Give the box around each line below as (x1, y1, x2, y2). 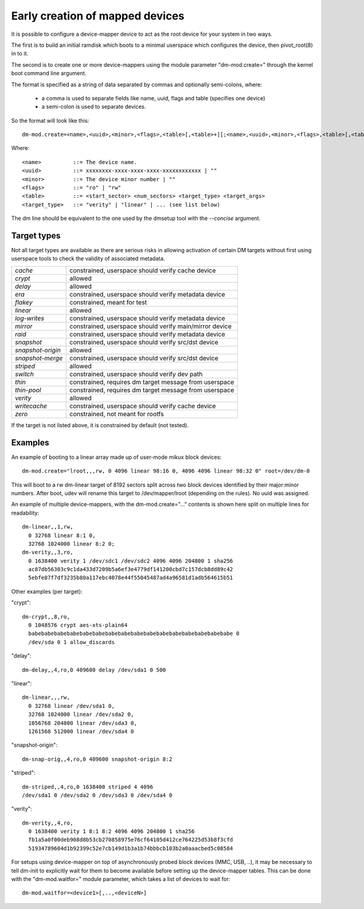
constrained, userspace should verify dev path (69, 369, 203, 378)
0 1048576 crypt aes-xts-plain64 (28, 622, 128, 629)
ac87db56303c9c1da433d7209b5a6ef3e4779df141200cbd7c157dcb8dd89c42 (28, 566, 234, 573)
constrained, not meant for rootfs (69, 410, 164, 418)
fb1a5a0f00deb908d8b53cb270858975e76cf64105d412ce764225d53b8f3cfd (28, 836, 234, 843)
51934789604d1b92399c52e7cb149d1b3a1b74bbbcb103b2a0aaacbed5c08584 (28, 845, 234, 852)
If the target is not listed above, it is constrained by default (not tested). (11, 421, 189, 428)
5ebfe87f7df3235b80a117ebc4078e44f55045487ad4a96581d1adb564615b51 (28, 574, 234, 581)
